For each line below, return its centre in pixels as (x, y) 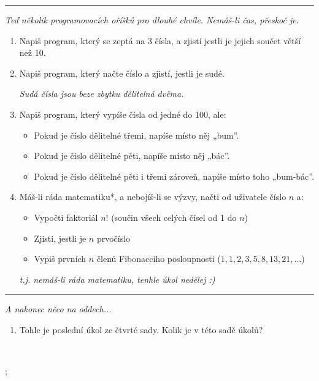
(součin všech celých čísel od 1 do (174, 217)
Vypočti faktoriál (66, 217)
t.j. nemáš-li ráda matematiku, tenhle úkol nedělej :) (117, 279)
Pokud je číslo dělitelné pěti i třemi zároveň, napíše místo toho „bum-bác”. (174, 176)
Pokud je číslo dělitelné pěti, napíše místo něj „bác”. (132, 156)
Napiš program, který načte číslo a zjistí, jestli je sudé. (122, 73)
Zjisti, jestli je (60, 238)
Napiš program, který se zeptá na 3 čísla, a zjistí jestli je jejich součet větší (160, 40)
